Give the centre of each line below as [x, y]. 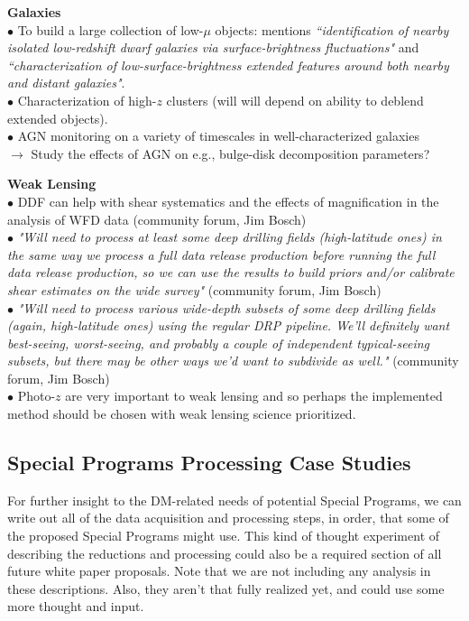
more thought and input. [76, 606]
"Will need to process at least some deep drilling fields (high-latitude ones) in [230, 237]
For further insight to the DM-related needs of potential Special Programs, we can [234, 500]
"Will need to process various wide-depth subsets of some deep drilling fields [226, 307]
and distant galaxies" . [66, 83]
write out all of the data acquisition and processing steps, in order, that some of [228, 518]
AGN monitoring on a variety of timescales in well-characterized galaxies [218, 136]
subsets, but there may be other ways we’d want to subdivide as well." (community [233, 361]
